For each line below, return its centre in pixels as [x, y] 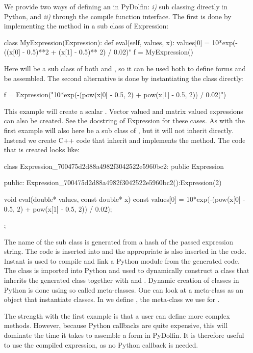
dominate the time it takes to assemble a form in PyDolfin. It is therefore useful [124, 335]
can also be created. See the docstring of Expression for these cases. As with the [124, 121]
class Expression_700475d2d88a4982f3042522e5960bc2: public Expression [114, 166]
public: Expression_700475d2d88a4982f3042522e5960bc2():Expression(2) [113, 182]
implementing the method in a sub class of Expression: [86, 26]
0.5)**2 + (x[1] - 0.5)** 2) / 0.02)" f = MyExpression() [110, 52]
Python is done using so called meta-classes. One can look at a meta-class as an [124, 289]
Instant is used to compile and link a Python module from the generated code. [122, 260]
